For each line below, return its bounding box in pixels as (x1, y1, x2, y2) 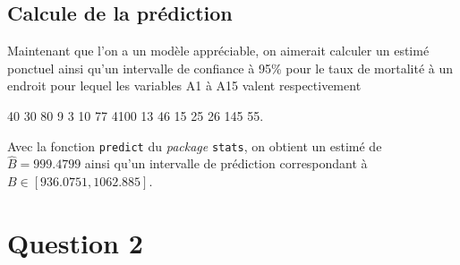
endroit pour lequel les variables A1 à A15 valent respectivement (7, 76, 362, 95)
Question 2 (7, 224, 143, 261)
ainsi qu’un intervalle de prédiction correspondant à (84, 154, 368, 173)
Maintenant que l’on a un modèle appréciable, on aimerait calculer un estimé (7, 41, 430, 60)
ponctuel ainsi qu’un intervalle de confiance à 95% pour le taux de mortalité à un (7, 58, 453, 77)
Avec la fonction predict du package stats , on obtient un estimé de (7, 136, 382, 155)
